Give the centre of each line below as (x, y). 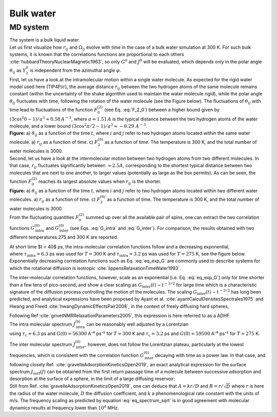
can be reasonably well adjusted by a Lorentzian (137, 324)
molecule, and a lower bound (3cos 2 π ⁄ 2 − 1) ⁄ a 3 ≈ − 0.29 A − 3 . (78, 126)
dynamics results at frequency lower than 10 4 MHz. (64, 408)
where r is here (248, 386)
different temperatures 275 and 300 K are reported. (64, 237)
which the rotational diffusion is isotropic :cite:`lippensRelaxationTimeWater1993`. (95, 268)
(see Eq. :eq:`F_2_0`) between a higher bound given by (162, 110)
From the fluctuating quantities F (44, 217)
